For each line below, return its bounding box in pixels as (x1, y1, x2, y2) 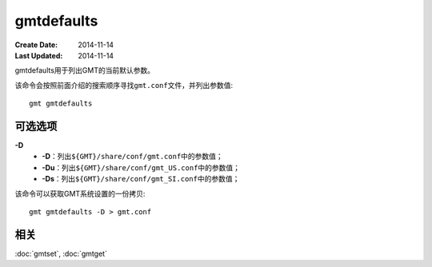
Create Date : (14, 40, 58, 50)
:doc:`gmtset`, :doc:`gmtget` (14, 249, 108, 258)
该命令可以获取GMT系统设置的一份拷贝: (14, 189, 146, 198)
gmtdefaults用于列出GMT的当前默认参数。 (14, 66, 155, 75)
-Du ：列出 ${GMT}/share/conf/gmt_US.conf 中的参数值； (42, 162, 240, 172)
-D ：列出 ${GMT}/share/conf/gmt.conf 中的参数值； (42, 152, 223, 161)
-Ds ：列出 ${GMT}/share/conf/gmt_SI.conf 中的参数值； (42, 174, 240, 184)
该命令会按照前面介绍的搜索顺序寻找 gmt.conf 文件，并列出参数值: (14, 80, 234, 90)
